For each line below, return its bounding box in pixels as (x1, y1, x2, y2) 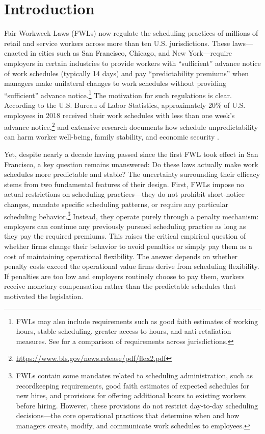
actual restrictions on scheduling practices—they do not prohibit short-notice (4, 189, 245, 199)
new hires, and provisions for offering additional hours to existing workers (16, 390, 246, 401)
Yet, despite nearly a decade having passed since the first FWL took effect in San (4, 148, 258, 159)
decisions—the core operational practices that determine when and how (16, 410, 240, 421)
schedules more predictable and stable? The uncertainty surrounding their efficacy (4, 169, 260, 179)
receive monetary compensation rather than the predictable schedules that (4, 281, 236, 291)
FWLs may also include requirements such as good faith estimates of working (16, 315, 258, 326)
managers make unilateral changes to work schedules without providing (4, 78, 227, 88)
